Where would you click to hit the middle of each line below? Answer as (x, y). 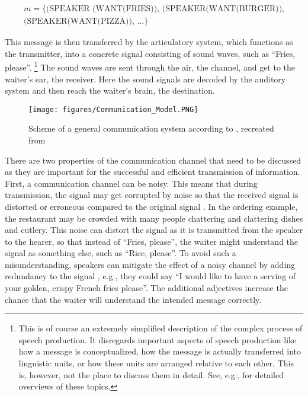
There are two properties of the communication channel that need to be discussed (153, 160)
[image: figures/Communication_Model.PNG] (113, 109)
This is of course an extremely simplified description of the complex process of (161, 328)
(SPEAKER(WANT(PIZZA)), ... (84, 22)
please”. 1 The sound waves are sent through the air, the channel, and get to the (150, 66)
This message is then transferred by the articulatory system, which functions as (149, 42)
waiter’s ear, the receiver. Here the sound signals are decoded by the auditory (145, 79)
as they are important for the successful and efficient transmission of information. (153, 172)
